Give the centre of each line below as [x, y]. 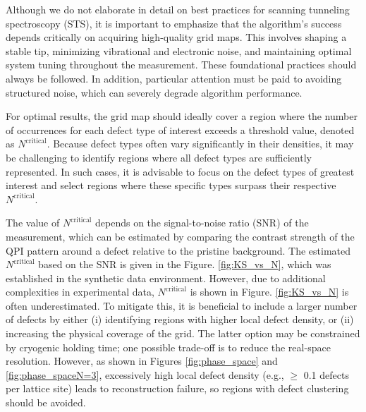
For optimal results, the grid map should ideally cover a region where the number [182, 116]
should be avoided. [46, 402]
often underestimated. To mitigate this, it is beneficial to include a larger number [182, 305]
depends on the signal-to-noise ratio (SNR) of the [202, 223]
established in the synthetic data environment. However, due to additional [166, 278]
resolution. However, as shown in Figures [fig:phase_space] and [142, 361]
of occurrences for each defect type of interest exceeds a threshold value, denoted [180, 129]
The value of [33, 223]
